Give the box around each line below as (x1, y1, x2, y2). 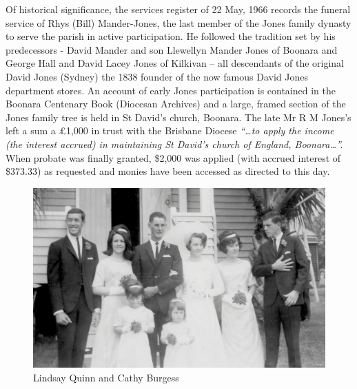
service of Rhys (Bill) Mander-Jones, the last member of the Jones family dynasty (6, 15, 351, 30)
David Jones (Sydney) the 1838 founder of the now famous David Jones (6, 69, 308, 83)
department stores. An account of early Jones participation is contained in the (6, 83, 336, 97)
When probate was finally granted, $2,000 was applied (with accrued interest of (6, 150, 341, 165)
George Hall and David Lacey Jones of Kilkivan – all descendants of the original (6, 56, 344, 70)
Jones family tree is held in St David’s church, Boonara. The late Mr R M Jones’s (6, 109, 351, 124)
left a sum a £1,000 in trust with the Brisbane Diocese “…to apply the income (6, 123, 334, 138)
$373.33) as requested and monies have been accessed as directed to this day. (6, 164, 330, 178)
